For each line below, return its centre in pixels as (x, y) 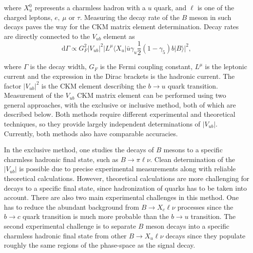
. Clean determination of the (193, 159)
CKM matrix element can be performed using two (151, 95)
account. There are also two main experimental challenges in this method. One (121, 197)
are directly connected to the (47, 36)
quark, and (170, 7)
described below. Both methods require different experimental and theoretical (120, 114)
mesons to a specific (193, 150)
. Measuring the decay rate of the (130, 17)
